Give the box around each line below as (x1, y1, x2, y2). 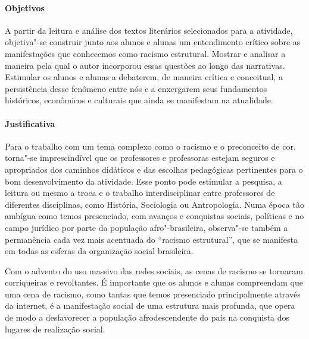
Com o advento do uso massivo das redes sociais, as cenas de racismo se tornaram (5, 264, 304, 277)
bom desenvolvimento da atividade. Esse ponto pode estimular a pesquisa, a (5, 175, 282, 187)
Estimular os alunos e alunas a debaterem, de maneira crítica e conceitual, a (5, 71, 283, 83)
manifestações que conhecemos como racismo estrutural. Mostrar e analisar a (5, 47, 286, 59)
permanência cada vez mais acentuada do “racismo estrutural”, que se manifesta (5, 233, 298, 245)
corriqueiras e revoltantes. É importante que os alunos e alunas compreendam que (5, 276, 303, 289)
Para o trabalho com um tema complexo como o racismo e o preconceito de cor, (5, 140, 296, 152)
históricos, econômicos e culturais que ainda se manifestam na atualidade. (5, 94, 273, 106)
